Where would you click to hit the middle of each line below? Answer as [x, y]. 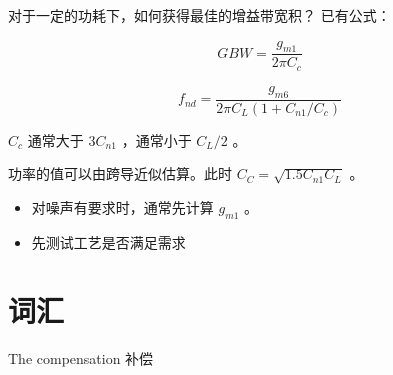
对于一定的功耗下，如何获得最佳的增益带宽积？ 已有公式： [199, 15]
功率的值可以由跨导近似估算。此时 [120, 173]
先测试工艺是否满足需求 [108, 241]
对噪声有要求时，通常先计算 [122, 206]
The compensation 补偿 [81, 358]
